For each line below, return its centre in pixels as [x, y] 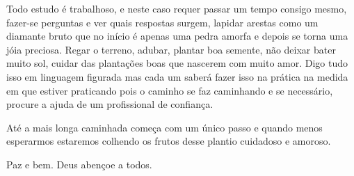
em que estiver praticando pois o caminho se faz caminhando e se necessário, [170, 90]
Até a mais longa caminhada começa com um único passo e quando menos [164, 127]
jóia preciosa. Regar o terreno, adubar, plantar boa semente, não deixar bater [171, 49]
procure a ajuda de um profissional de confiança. [110, 104]
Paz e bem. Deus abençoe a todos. [79, 164]
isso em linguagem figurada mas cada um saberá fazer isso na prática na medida [177, 76]
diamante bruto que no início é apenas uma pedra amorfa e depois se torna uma [177, 36]
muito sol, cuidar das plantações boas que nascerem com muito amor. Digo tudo [177, 63]
